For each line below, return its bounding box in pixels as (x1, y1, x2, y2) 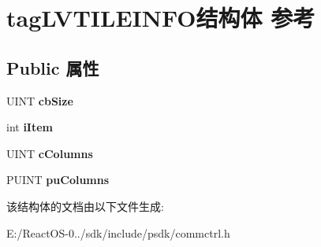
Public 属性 (6, 55, 99, 79)
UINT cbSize (6, 92, 73, 109)
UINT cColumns (6, 145, 93, 161)
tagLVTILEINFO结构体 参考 (6, 2, 315, 34)
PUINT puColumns (6, 171, 110, 188)
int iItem (6, 119, 54, 135)
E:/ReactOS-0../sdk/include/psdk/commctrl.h (6, 224, 230, 241)
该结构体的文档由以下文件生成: (6, 197, 164, 214)
